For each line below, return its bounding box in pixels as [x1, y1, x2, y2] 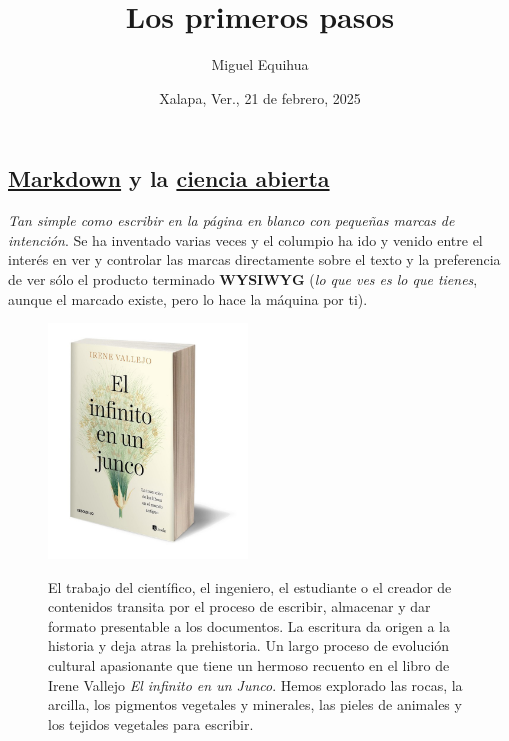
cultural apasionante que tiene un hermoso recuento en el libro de [48, 655, 450, 676]
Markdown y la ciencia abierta [8, 163, 330, 194]
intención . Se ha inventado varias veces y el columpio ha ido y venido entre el [8, 229, 483, 250]
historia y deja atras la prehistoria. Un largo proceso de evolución [48, 635, 450, 656]
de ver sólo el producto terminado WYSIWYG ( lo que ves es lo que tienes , [8, 268, 478, 289]
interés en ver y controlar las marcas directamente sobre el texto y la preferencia [8, 249, 501, 270]
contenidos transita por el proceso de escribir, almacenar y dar [48, 596, 431, 617]
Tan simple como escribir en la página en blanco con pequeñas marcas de [8, 210, 455, 231]
